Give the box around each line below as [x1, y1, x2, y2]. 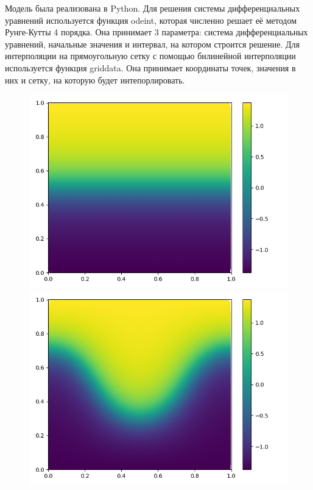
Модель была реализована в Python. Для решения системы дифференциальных [5, 2, 300, 14]
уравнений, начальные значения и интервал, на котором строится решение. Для [5, 37, 300, 50]
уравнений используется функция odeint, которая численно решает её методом [5, 13, 297, 26]
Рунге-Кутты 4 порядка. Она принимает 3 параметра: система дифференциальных [5, 26, 308, 38]
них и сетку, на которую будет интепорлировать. [5, 73, 185, 86]
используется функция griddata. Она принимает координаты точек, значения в [5, 61, 296, 74]
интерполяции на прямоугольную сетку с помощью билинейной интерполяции [5, 49, 296, 62]
